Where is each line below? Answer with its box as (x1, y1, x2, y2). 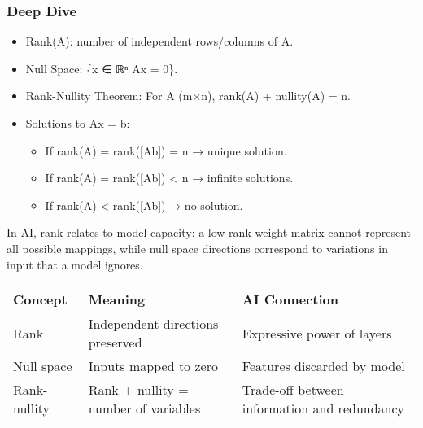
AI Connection (242, 290, 339, 309)
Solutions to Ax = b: (25, 115, 130, 131)
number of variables (88, 399, 201, 418)
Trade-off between (242, 380, 344, 400)
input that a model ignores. (7, 255, 143, 273)
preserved (88, 333, 142, 352)
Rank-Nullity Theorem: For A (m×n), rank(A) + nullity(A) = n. (25, 87, 351, 104)
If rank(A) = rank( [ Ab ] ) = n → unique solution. (45, 142, 287, 159)
